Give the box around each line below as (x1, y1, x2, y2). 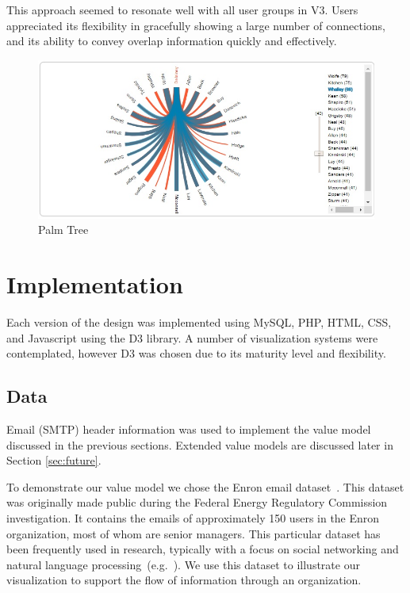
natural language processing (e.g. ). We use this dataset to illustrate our (6, 556, 360, 572)
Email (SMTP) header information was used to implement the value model (6, 420, 371, 437)
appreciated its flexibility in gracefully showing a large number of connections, (6, 17, 385, 33)
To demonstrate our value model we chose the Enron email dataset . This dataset (6, 478, 404, 495)
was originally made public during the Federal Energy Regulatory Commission (6, 494, 388, 511)
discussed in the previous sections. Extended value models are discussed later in (6, 436, 393, 453)
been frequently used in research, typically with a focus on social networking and (6, 541, 399, 557)
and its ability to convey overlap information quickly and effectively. (6, 33, 337, 49)
